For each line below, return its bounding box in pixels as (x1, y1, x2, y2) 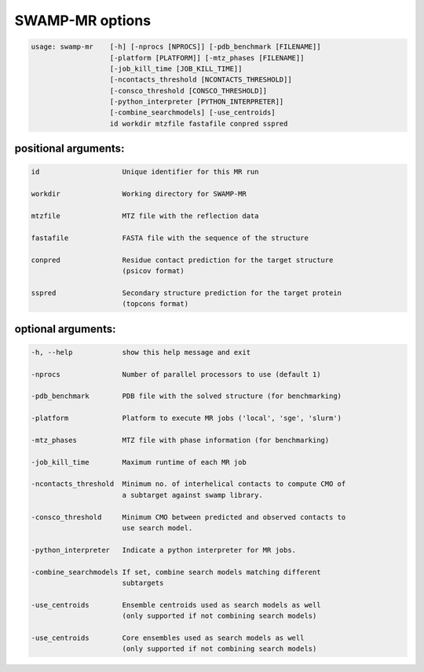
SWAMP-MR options (14, 12, 152, 29)
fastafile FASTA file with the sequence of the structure (31, 233, 309, 243)
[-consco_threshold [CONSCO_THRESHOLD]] (109, 86, 268, 95)
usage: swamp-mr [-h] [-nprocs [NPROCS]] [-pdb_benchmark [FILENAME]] (31, 42, 321, 51)
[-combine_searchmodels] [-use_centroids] (109, 108, 276, 117)
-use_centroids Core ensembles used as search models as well (31, 633, 305, 642)
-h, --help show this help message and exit (31, 348, 251, 356)
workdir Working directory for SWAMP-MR (31, 189, 247, 199)
